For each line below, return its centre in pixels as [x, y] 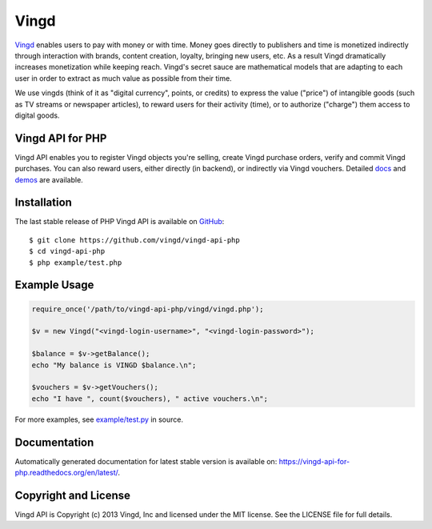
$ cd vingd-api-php [67, 251]
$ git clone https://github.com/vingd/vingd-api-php [134, 240]
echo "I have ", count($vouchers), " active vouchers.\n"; [150, 399]
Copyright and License [73, 495]
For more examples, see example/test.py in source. [99, 419]
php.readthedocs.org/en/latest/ [66, 473]
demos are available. [49, 179]
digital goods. [37, 115]
